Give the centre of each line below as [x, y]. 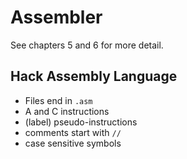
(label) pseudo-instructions [81, 122]
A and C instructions [67, 111]
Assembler [56, 17]
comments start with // [73, 132]
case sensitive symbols [73, 143]
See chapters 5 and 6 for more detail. [87, 45]
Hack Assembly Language [94, 76]
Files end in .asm [58, 100]
